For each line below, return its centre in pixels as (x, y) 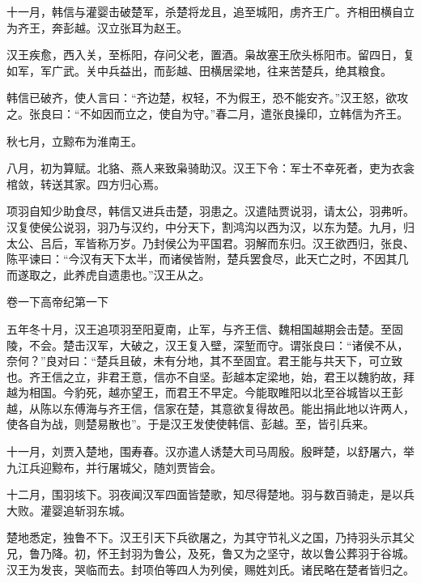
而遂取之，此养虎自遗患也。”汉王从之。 (108, 274)
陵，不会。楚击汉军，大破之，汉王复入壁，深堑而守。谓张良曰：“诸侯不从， (208, 345)
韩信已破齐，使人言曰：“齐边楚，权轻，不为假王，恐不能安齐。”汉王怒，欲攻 (208, 98)
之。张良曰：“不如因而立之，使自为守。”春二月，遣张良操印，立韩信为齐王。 (208, 113)
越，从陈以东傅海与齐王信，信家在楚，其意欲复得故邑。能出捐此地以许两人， (210, 408)
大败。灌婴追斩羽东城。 (69, 510)
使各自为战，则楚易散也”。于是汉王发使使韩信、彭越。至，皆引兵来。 (191, 424)
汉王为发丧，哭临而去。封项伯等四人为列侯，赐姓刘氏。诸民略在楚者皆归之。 (210, 569)
